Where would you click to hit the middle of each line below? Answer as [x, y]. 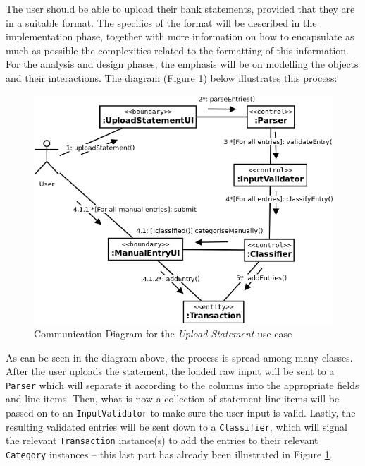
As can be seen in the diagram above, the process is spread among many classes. [179, 357]
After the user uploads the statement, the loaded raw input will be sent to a [170, 371]
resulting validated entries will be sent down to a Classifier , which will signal [177, 426]
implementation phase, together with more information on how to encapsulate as [180, 36]
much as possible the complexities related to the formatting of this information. [178, 50]
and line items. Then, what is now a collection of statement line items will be [173, 399]
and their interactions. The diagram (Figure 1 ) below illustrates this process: [172, 77]
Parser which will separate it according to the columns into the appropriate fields [182, 384]
